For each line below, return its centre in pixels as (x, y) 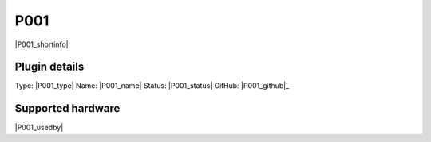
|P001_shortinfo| (42, 44)
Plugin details (49, 67)
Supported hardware (67, 108)
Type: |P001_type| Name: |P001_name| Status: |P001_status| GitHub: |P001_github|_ (152, 86)
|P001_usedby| (39, 128)
